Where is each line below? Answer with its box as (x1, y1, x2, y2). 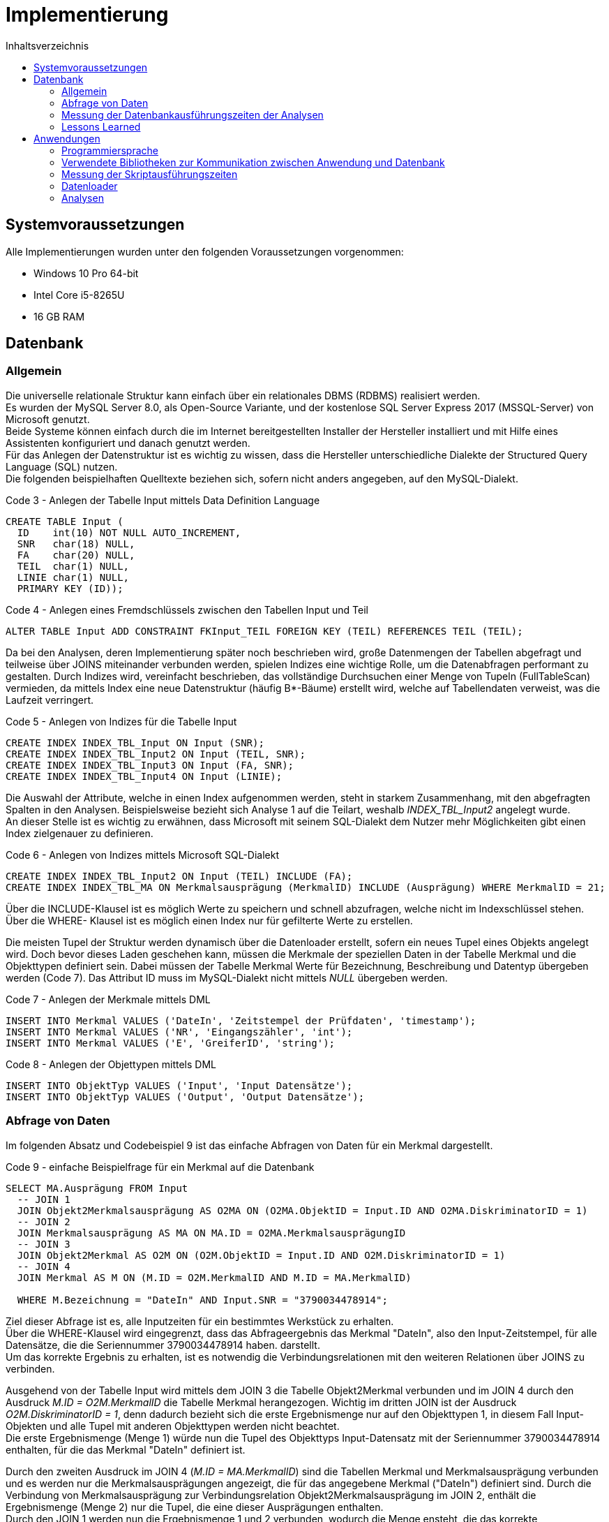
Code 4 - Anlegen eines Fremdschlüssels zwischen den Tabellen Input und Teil (6, 603, 368, 616)
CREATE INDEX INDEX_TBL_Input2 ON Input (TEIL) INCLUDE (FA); (6, 870, 353, 882)
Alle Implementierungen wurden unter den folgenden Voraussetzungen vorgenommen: (6, 245, 404, 258)
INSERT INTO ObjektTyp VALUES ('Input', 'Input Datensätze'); (6, 1079, 353, 1091)
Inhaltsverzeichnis (6, 39, 89, 52)
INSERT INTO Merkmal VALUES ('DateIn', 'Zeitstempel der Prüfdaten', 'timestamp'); (6, 1014, 476, 1026)
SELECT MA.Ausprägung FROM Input (6, 1182, 188, 1194)
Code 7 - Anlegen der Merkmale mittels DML (6, 993, 211, 1005)
